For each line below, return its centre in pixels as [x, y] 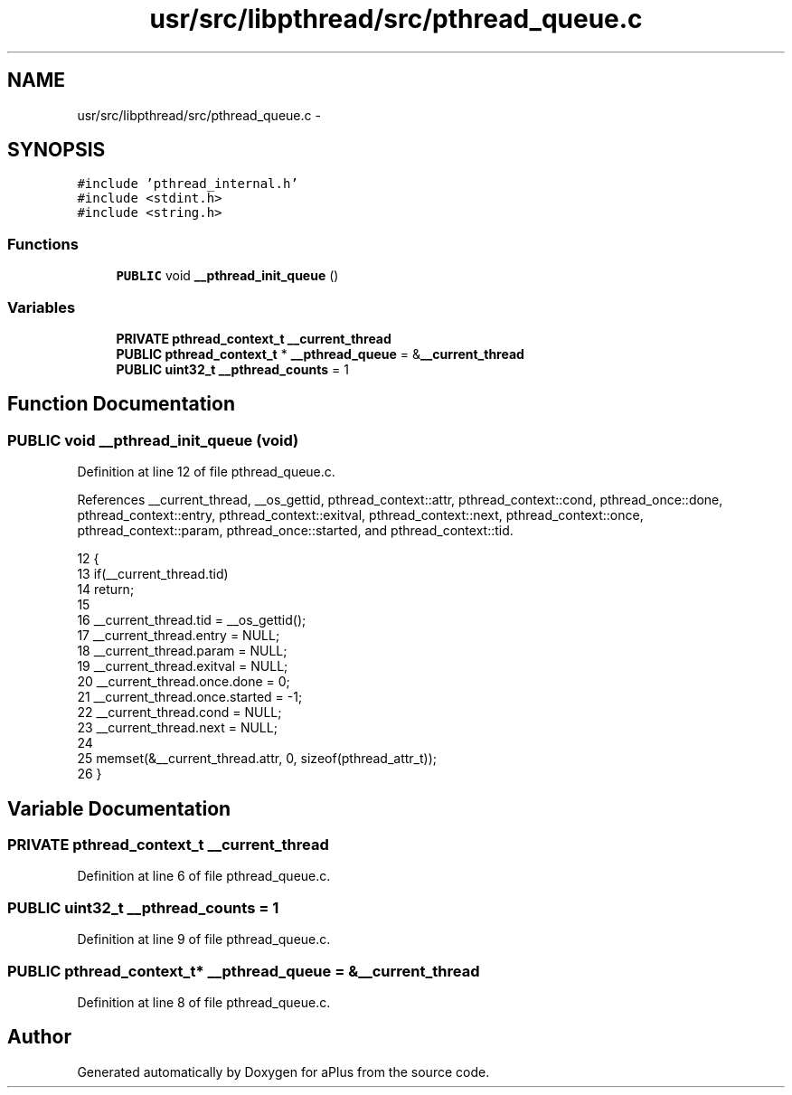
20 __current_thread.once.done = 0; [184, 682]
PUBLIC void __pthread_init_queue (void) [153, 440]
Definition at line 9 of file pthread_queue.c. [204, 939]
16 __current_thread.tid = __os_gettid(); [192, 620]
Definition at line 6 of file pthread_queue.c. [204, 876]
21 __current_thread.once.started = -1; [190, 697]
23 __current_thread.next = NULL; [177, 728]
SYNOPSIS [57, 150]
